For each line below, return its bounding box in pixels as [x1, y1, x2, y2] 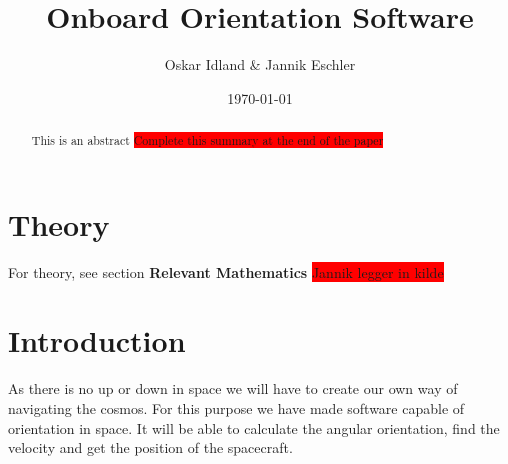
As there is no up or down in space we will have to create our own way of [8, 378, 458, 399]
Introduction [8, 320, 186, 361]
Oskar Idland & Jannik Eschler [164, 54, 356, 75]
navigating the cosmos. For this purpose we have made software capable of [8, 398, 465, 419]
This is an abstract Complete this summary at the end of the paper [31, 132, 384, 149]
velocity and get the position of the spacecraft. [8, 437, 293, 458]
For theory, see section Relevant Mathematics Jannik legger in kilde [8, 261, 444, 282]
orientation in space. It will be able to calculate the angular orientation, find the [8, 417, 500, 438]
